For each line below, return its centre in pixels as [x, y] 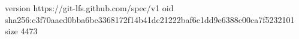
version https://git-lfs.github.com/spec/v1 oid [89, 8]
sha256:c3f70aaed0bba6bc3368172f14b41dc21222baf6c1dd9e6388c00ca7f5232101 [150, 19]
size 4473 [21, 31]
